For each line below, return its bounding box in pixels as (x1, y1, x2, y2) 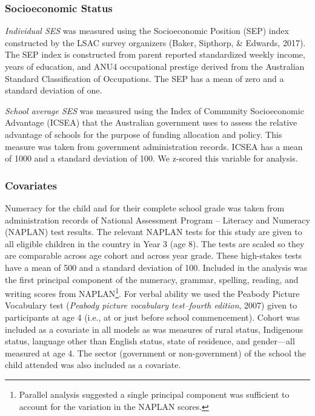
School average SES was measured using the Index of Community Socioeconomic (5, 104, 304, 117)
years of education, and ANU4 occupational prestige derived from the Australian (5, 60, 305, 72)
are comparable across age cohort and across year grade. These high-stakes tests (5, 249, 302, 262)
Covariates (5, 177, 57, 193)
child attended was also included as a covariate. (5, 358, 181, 371)
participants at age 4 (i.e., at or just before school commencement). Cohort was (5, 310, 300, 323)
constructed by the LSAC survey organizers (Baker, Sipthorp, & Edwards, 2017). (5, 36, 306, 49)
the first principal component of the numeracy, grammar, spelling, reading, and (5, 273, 299, 285)
